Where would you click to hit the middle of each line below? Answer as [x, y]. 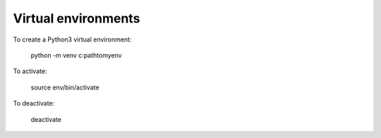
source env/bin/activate [65, 87]
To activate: [30, 71]
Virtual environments [77, 18]
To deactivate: [34, 103]
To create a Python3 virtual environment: [72, 39]
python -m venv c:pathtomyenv [77, 55]
